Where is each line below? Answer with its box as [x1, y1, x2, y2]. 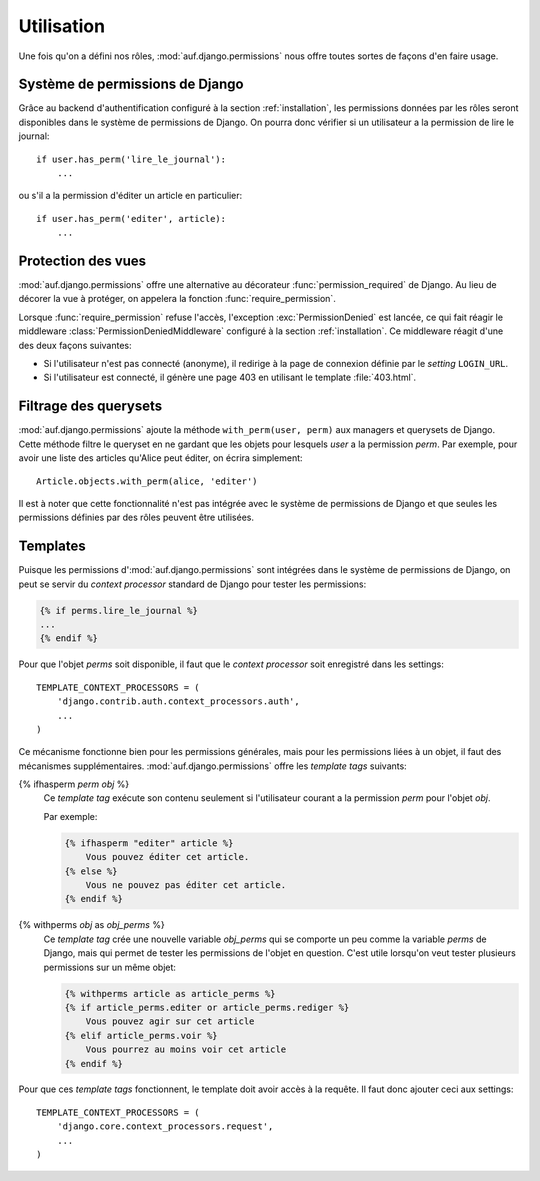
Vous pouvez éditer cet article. [85, 851, 250, 863]
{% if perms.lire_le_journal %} [39, 605, 199, 616]
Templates [18, 538, 86, 555]
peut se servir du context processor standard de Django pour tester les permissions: [18, 578, 367, 590]
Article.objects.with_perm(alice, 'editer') [36, 475, 259, 487]
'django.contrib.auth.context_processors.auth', [56, 696, 300, 707]
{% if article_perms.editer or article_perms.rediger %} [64, 1001, 350, 1013]
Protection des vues [18, 253, 147, 269]
